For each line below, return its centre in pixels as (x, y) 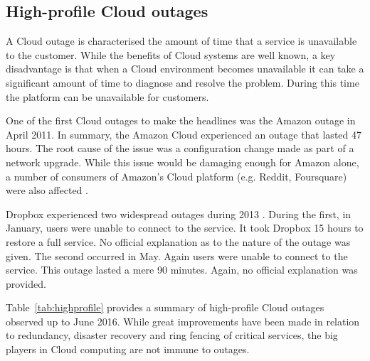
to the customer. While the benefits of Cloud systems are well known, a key (171, 54)
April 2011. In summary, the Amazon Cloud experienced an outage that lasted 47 (184, 134)
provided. (26, 283)
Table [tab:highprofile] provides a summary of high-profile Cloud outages (165, 307)
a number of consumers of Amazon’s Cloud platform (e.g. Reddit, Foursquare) (176, 176)
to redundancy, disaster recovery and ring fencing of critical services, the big (172, 335)
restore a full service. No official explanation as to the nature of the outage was (178, 241)
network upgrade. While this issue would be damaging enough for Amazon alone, (183, 162)
